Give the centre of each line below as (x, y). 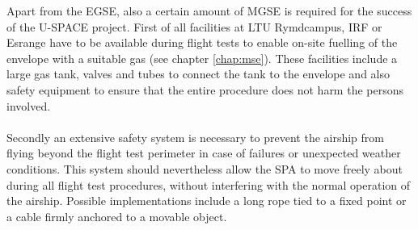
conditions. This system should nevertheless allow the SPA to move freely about (205, 168)
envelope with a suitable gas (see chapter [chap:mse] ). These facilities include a (202, 58)
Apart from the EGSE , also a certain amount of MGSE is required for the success (209, 10)
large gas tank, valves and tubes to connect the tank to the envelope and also (198, 74)
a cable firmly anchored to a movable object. (117, 216)
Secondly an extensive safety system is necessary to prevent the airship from (195, 137)
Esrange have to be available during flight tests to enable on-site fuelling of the (202, 42)
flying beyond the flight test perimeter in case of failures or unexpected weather (204, 153)
